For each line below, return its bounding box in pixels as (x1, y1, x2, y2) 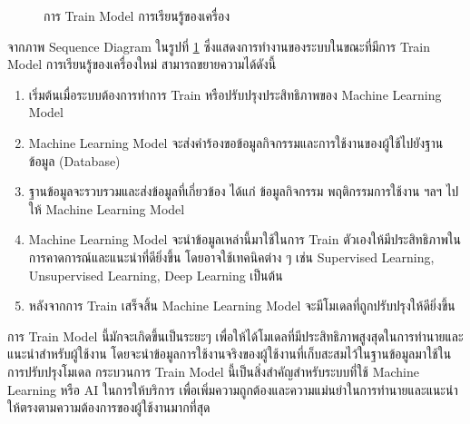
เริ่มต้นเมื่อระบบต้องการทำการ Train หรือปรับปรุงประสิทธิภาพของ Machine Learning (28, 84, 442, 104)
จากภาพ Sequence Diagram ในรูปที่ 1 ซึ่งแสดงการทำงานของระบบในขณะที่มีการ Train (7, 36, 431, 55)
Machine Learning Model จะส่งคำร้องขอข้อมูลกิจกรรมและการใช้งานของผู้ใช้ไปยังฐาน (28, 133, 444, 152)
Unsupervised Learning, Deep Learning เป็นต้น (28, 265, 283, 284)
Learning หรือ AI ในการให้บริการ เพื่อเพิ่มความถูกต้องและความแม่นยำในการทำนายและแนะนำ (7, 380, 458, 399)
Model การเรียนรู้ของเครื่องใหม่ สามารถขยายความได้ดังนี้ (7, 54, 277, 74)
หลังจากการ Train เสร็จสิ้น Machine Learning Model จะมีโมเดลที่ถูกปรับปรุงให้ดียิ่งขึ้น (28, 296, 455, 315)
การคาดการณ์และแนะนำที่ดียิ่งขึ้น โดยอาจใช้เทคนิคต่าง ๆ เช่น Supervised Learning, (28, 247, 435, 266)
